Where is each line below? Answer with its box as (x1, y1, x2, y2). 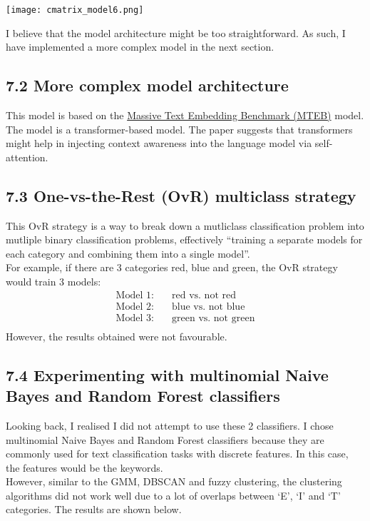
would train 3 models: (6, 274, 101, 288)
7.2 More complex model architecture (6, 74, 289, 96)
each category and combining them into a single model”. (6, 246, 250, 260)
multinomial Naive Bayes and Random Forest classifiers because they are (6, 432, 324, 447)
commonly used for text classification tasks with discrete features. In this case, (6, 446, 349, 461)
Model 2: (115, 301, 154, 312)
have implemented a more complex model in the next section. (6, 39, 274, 54)
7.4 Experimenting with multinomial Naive (6, 363, 329, 385)
